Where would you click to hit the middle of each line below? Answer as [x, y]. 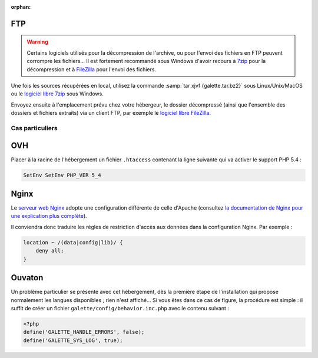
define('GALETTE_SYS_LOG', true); [73, 340]
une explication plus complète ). [49, 216]
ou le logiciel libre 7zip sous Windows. [57, 94]
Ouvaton [27, 278]
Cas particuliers [34, 128]
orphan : [21, 7]
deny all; [50, 251]
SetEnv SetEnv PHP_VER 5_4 [62, 175]
